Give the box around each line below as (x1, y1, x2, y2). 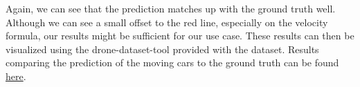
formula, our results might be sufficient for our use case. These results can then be (6, 28, 354, 43)
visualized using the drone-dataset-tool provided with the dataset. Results (6, 41, 319, 56)
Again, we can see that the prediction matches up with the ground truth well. (6, 1, 336, 15)
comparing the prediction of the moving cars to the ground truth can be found (6, 55, 339, 70)
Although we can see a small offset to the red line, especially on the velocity (6, 14, 328, 29)
